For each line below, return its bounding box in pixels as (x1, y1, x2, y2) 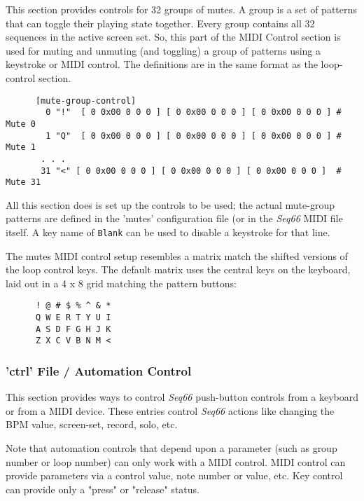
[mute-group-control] (35, 95, 136, 106)
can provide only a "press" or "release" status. (6, 481, 199, 496)
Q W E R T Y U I (35, 313, 111, 323)
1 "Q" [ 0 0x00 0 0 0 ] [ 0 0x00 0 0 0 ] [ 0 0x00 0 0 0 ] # (45, 130, 342, 141)
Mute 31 (6, 177, 41, 188)
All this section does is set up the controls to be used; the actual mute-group (6, 197, 335, 212)
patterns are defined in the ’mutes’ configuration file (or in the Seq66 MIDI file (6, 211, 343, 226)
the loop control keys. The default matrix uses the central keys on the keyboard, (6, 262, 351, 277)
